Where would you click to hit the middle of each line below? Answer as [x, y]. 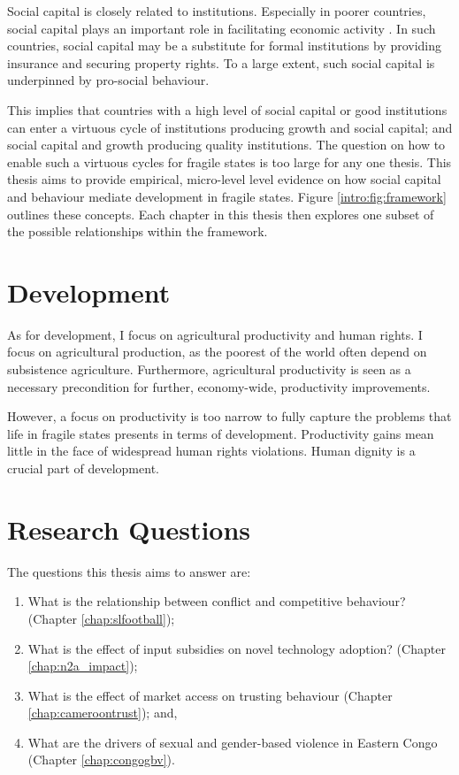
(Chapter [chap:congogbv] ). [101, 760]
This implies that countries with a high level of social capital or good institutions [227, 109]
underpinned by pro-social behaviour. [108, 80]
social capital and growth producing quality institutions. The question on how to [226, 145]
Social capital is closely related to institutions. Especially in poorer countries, [217, 11]
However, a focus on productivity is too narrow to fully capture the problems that [229, 416]
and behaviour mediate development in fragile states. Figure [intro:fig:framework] [227, 196]
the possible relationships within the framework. [138, 231]
